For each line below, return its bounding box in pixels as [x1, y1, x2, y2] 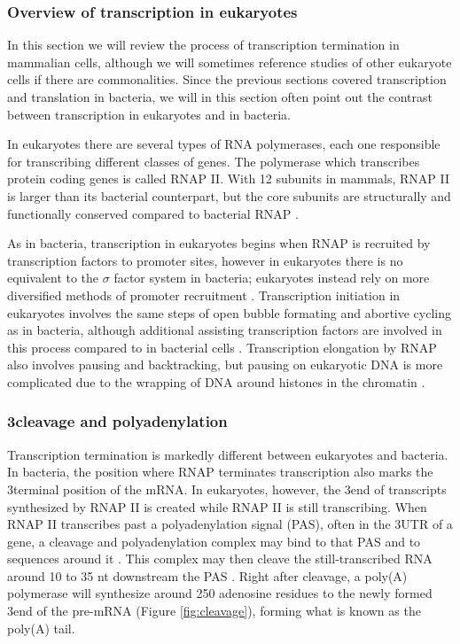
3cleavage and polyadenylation [7, 410, 228, 432]
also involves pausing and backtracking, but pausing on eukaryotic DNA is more [7, 355, 443, 374]
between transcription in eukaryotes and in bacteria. [7, 105, 291, 123]
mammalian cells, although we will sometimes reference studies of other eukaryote [7, 52, 452, 71]
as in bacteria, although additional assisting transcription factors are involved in [7, 321, 442, 339]
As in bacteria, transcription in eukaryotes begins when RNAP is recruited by [7, 234, 431, 252]
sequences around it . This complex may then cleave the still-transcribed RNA [7, 549, 433, 568]
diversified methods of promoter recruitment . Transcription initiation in [7, 285, 401, 304]
